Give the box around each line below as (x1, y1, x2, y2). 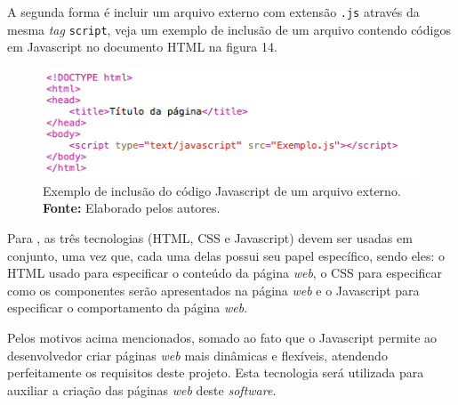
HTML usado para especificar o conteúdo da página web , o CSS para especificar (7, 263, 443, 282)
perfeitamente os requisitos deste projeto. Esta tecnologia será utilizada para (7, 363, 424, 382)
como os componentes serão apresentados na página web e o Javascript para (7, 280, 420, 299)
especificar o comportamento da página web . (7, 298, 248, 317)
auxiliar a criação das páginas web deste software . (7, 380, 277, 399)
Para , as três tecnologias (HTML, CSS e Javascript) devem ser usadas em (7, 229, 413, 247)
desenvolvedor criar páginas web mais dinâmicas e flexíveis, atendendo (7, 345, 388, 364)
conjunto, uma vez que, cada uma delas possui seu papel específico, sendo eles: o (7, 246, 446, 264)
